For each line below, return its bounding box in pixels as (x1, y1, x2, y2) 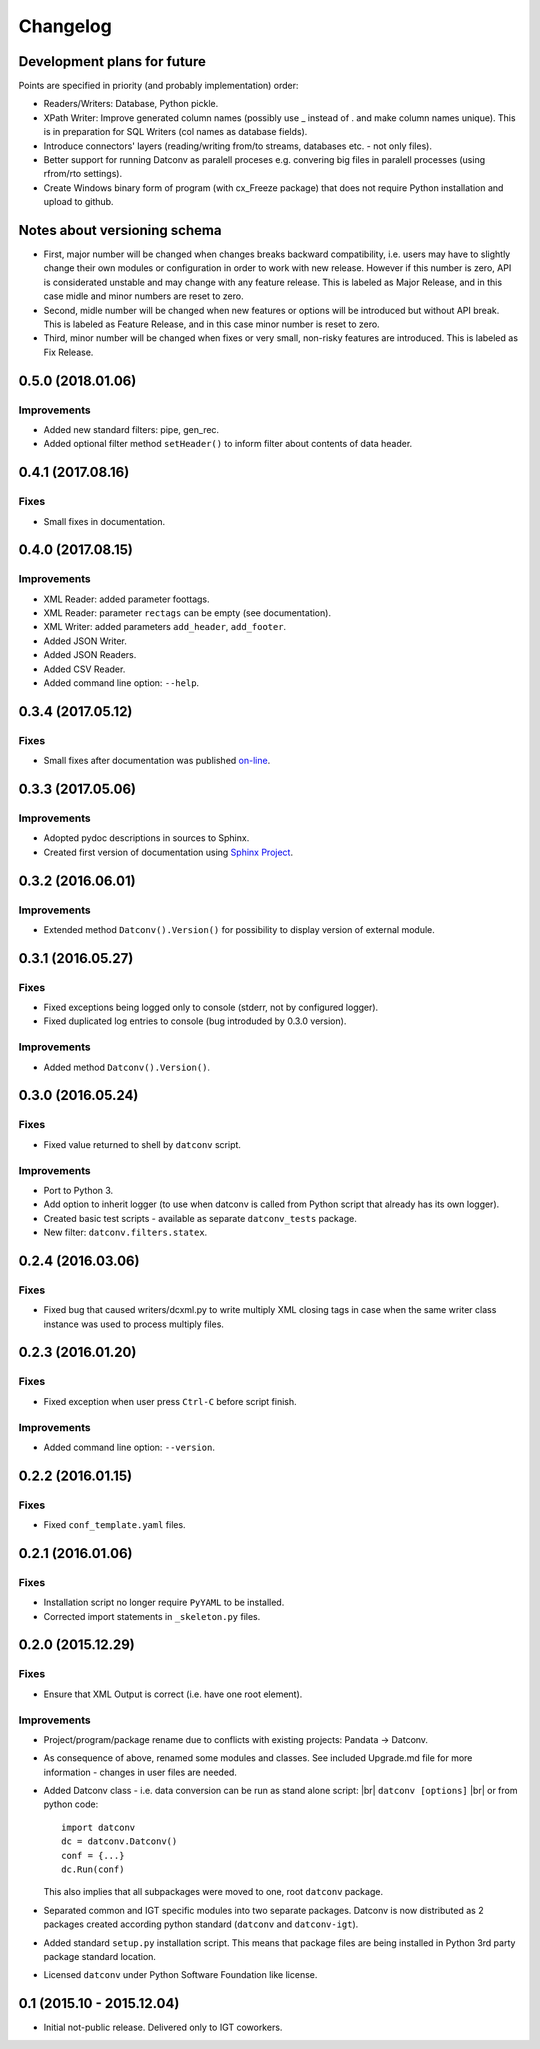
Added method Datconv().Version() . (43, 1061, 210, 1073)
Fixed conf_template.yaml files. (43, 1519, 186, 1531)
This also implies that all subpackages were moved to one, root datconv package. (43, 1886, 384, 1898)
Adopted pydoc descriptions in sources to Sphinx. (43, 832, 250, 844)
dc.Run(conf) (61, 1864, 125, 1875)
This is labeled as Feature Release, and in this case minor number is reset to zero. (43, 318, 380, 330)
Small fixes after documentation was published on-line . (43, 755, 271, 767)
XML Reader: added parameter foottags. (43, 593, 210, 605)
